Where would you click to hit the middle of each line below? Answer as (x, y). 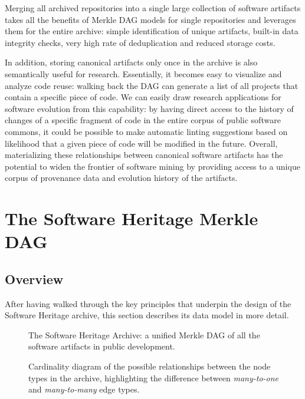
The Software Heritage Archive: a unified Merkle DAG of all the (144, 334)
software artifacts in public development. (102, 346)
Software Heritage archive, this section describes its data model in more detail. (147, 315)
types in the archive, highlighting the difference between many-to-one (154, 377)
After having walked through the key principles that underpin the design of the (148, 303)
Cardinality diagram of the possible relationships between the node (150, 366)
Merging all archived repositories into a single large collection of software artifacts (153, 8)
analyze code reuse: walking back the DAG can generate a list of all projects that (152, 85)
